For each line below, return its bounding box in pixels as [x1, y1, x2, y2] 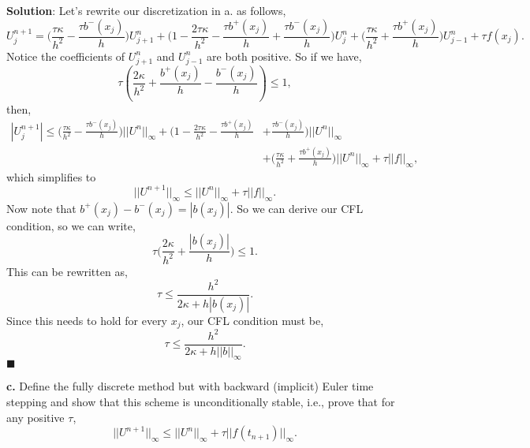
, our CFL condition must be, [181, 312, 324, 328]
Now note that [6, 200, 77, 216]
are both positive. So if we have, [207, 47, 362, 64]
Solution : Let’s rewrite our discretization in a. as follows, [6, 2, 286, 18]
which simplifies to [6, 168, 96, 185]
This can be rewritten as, [6, 263, 128, 279]
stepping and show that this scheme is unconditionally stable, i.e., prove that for [6, 394, 395, 410]
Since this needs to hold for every [6, 312, 168, 328]
